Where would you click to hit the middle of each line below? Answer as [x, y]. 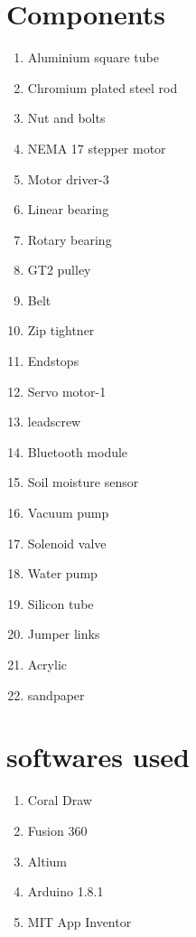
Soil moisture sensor [83, 482]
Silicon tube [61, 603]
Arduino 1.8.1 [65, 891]
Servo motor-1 [67, 391]
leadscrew [54, 422]
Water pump [62, 573]
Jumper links [64, 634]
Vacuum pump [68, 513]
